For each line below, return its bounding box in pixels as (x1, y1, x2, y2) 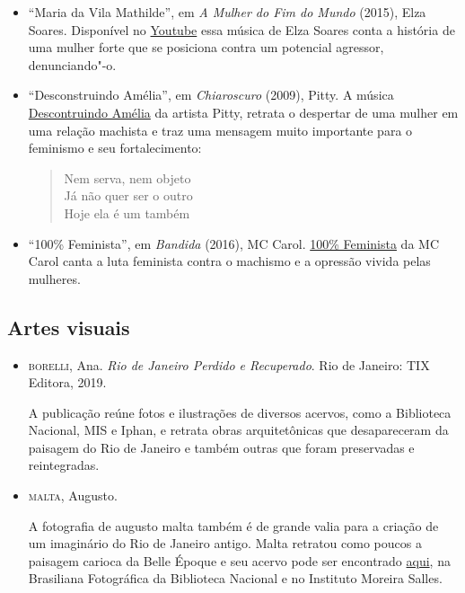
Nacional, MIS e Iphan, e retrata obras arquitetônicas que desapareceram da (28, 420, 449, 439)
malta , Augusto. (28, 486, 118, 505)
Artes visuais (7, 313, 130, 341)
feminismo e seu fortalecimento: (28, 138, 202, 157)
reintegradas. (28, 456, 100, 474)
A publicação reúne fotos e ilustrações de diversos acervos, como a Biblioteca (28, 403, 452, 421)
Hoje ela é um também (64, 203, 190, 222)
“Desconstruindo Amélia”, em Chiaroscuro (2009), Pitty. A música (28, 85, 394, 104)
